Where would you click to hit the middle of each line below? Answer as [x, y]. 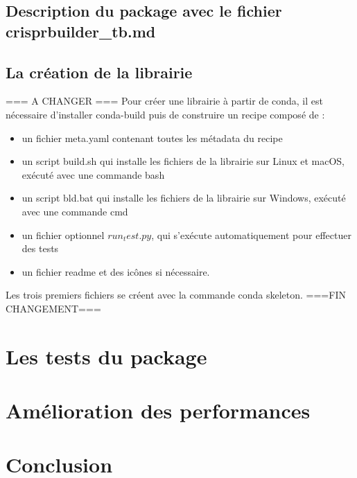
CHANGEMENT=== [53, 308]
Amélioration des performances [158, 410]
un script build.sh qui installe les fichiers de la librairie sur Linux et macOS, [183, 161]
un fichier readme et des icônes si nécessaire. [116, 271]
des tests [40, 248]
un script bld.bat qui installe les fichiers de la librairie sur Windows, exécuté [184, 198]
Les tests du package [106, 356]
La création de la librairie [99, 72]
